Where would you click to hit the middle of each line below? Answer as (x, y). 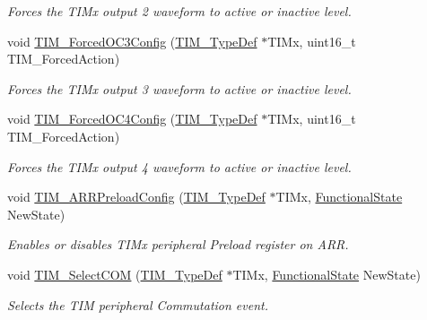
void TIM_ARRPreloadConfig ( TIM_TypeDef (136, 197)
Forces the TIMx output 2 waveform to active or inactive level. (179, 11)
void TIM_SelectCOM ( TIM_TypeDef (115, 274)
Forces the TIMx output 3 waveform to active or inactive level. (179, 88)
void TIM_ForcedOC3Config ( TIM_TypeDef (132, 41)
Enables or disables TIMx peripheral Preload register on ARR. (178, 244)
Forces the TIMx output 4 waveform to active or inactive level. (179, 166)
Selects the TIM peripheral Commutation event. (138, 304)
